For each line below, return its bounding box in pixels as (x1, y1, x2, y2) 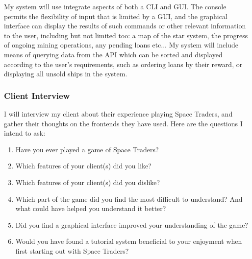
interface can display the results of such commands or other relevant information (4, 21, 246, 31)
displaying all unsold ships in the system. (4, 69, 127, 79)
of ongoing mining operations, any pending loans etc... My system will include (4, 40, 238, 50)
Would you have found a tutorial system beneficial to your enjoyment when (15, 236, 242, 246)
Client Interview (4, 89, 70, 101)
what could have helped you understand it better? (15, 203, 166, 213)
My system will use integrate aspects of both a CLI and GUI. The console (4, 1, 227, 11)
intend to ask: (4, 128, 46, 138)
